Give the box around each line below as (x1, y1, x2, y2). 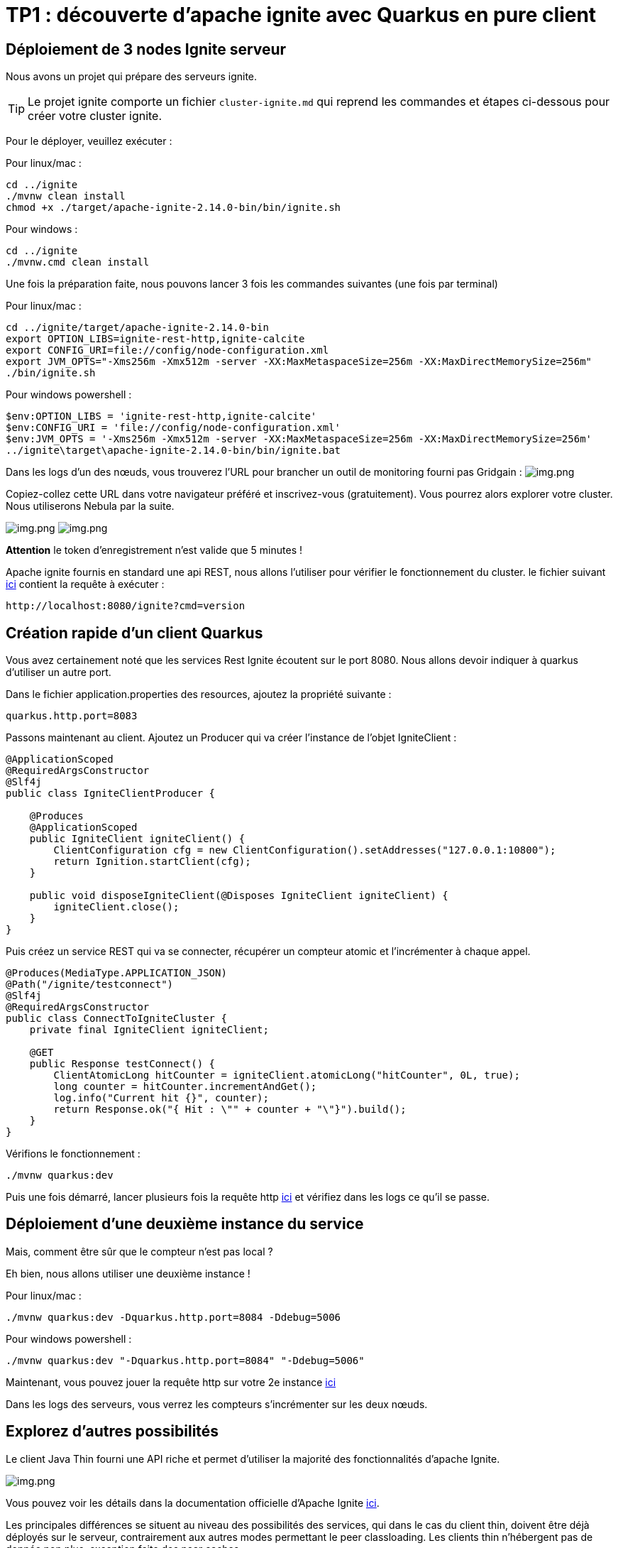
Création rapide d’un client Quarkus (6, 623, 263, 642)
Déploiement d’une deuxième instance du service (6, 1215, 364, 1233)
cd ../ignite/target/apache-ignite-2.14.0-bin (6, 322, 269, 334)
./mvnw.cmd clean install (6, 256, 150, 268)
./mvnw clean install (6, 190, 126, 202)
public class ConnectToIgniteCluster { (6, 1013, 227, 1025)
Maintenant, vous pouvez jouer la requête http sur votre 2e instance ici (6, 1375, 336, 1388)
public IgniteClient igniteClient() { (29, 833, 245, 845)
